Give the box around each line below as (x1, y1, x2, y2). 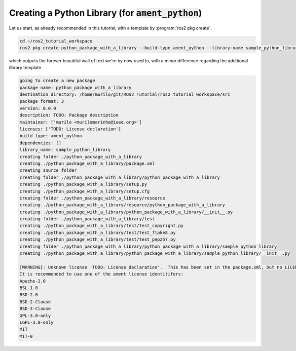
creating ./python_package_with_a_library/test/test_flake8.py (19, 230, 176, 235)
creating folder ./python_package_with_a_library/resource (19, 195, 165, 201)
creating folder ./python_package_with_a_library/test (19, 216, 155, 222)
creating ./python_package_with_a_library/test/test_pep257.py (19, 237, 176, 242)
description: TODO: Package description (19, 113, 118, 118)
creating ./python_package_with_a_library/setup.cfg (19, 188, 150, 194)
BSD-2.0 (19, 292, 38, 298)
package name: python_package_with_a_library (19, 84, 132, 90)
